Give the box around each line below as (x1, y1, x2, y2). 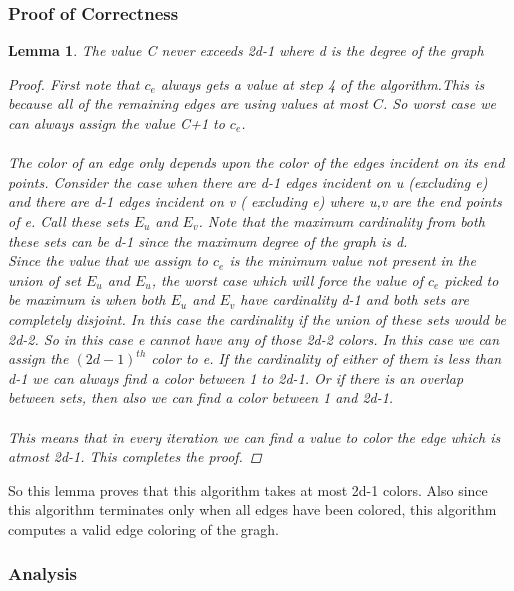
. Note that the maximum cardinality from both (198, 210, 485, 231)
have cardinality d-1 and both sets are (240, 289, 470, 310)
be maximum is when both (8, 289, 166, 310)
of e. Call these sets (8, 210, 129, 231)
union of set (8, 269, 81, 290)
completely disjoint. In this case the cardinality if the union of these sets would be (8, 308, 506, 329)
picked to (444, 269, 499, 290)
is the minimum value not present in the (229, 250, 476, 271)
